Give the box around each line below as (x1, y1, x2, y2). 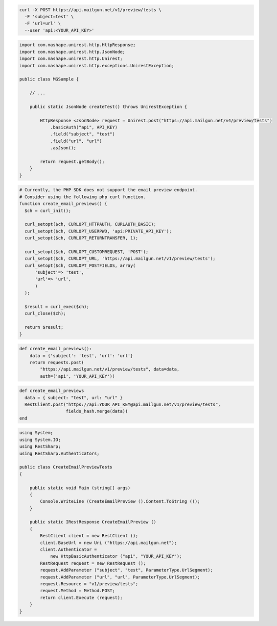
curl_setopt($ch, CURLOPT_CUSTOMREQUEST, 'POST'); (24, 249, 149, 255)
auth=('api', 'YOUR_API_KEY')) (40, 373, 115, 379)
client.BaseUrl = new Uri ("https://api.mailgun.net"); (40, 540, 177, 546)
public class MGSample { (19, 77, 79, 82)
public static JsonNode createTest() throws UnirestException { (29, 104, 187, 109)
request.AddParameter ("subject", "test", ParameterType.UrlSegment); (40, 567, 213, 573)
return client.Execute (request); (40, 595, 123, 600)
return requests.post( (29, 360, 84, 365)
